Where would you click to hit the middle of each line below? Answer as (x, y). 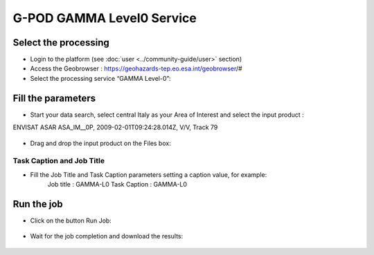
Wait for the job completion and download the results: (107, 236)
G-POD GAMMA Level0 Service (105, 18)
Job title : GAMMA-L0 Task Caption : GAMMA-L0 (117, 185)
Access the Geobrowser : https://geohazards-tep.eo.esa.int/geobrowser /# (136, 68)
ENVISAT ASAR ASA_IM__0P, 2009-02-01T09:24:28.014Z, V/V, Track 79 (115, 127)
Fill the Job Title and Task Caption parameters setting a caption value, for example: (149, 174)
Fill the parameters (54, 98)
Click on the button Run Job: (71, 220)
